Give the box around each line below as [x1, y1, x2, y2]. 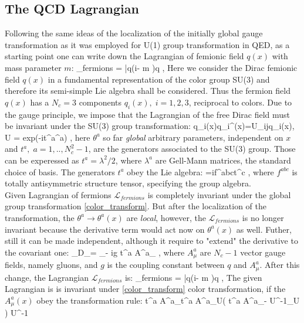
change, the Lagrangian [5, 271, 89, 283]
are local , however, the [126, 211, 206, 223]
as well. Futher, [236, 223, 292, 235]
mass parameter [5, 61, 62, 73]
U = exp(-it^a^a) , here [5, 131, 90, 143]
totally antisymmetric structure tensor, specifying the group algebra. [5, 177, 251, 189]
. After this [259, 259, 300, 271]
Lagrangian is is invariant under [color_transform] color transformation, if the [5, 283, 286, 295]
